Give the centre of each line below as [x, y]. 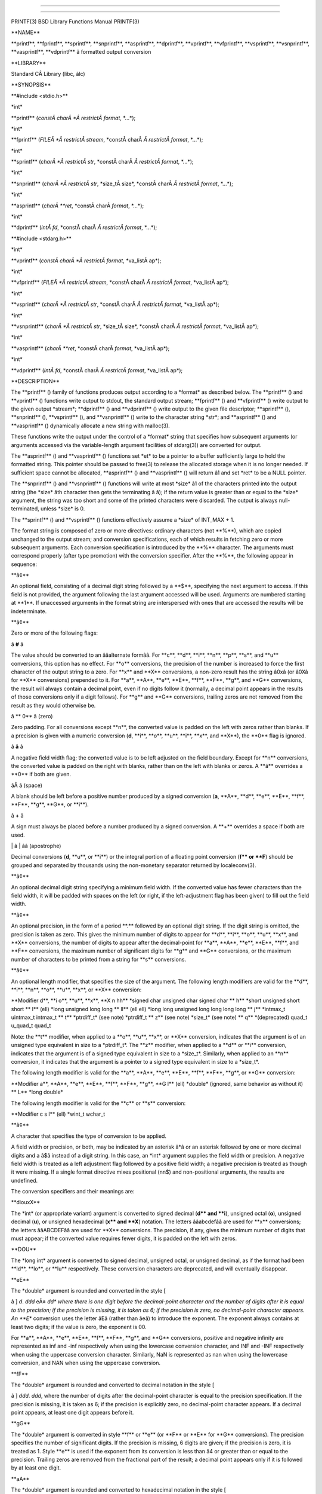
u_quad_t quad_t [31, 1025]
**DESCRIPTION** [35, 381]
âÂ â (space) [27, 785]
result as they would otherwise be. [53, 705]
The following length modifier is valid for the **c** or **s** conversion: [98, 1103]
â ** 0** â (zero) [32, 716]
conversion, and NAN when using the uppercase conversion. [86, 1363]
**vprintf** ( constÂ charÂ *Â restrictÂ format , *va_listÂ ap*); [86, 261]
